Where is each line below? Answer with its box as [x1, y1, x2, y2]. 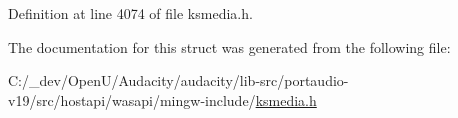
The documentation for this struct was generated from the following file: [8, 36, 451, 57]
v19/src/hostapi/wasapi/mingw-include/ [8, 89, 256, 110]
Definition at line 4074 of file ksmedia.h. [8, 3, 253, 23]
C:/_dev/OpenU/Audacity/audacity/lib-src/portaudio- [8, 70, 349, 91]
